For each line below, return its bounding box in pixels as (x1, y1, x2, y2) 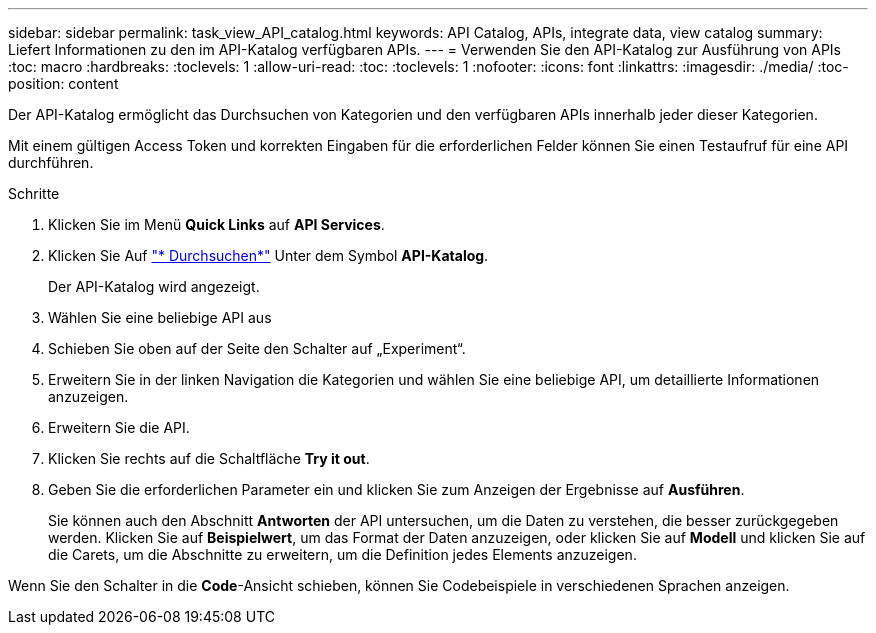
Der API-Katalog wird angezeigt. (48, 278, 260, 295)
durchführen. (8, 154, 94, 171)
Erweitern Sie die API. (48, 419, 190, 436)
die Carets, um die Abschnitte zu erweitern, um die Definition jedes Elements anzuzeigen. (48, 546, 637, 563)
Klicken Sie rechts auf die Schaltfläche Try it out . (48, 450, 370, 467)
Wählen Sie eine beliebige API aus (48, 309, 272, 326)
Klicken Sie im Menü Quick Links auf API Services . (48, 216, 385, 233)
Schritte (8, 185, 60, 202)
